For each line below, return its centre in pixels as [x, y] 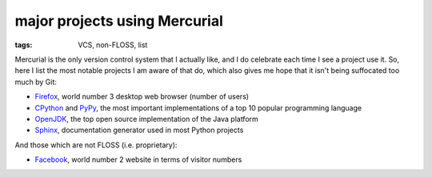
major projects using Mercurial [119, 21]
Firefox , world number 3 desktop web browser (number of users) [142, 97]
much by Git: [36, 82]
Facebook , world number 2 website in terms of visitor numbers [138, 159]
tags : [24, 45]
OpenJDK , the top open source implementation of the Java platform [147, 119]
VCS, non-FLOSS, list [113, 45]
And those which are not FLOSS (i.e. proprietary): [96, 145]
